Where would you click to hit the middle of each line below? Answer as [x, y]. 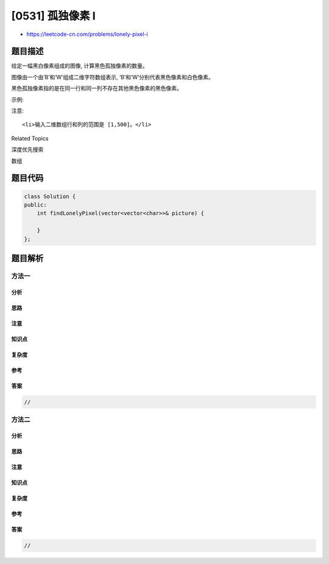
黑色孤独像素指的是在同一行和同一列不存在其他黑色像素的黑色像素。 [97, 88]
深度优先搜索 [27, 150]
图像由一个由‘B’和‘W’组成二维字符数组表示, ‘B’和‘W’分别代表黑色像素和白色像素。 [113, 77]
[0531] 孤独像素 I [53, 16]
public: [35, 205]
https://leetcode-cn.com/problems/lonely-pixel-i [87, 34]
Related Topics [30, 138]
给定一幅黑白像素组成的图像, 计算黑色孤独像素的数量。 [80, 66]
